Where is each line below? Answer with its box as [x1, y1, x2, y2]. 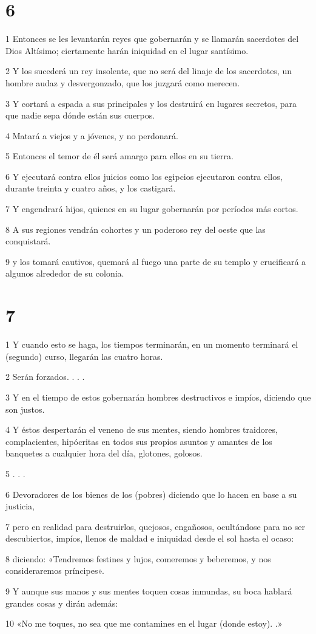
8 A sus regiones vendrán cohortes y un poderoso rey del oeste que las [5, 222, 266, 235]
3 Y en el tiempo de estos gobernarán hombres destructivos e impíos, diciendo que [5, 390, 311, 403]
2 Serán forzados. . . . [5, 370, 85, 383]
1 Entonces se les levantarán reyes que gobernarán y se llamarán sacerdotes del [5, 32, 299, 45]
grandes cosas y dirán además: [5, 596, 118, 609]
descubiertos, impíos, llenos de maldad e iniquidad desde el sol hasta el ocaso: [5, 532, 294, 545]
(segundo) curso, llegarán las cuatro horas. [5, 350, 163, 362]
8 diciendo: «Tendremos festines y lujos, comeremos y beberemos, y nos [5, 552, 271, 565]
